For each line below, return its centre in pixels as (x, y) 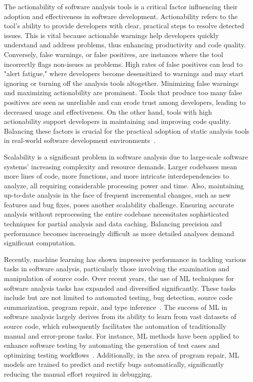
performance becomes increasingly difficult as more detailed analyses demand (119, 233)
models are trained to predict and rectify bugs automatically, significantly (114, 364)
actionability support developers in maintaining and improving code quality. (117, 121)
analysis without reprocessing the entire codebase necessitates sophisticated (117, 214)
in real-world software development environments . (80, 140)
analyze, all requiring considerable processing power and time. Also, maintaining (124, 185)
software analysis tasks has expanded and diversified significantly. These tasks (120, 288)
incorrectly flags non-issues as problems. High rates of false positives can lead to (123, 64)
